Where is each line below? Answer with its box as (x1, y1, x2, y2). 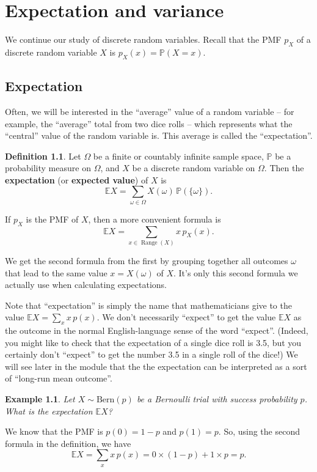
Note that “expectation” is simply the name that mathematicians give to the (5, 298, 292, 311)
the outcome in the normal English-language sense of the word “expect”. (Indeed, (5, 324, 308, 337)
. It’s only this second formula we (173, 266, 298, 279)
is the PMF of (26, 212, 79, 225)
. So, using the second (218, 425, 300, 438)
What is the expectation (5, 404, 93, 417)
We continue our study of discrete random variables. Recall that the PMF (5, 33, 282, 46)
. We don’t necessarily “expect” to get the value (97, 311, 276, 323)
